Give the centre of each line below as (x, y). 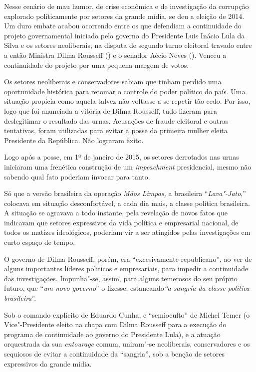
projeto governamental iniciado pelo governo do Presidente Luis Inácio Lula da (125, 35)
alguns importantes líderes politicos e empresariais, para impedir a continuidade (126, 269)
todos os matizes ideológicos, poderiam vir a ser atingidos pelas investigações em (127, 232)
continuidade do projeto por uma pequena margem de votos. (97, 65)
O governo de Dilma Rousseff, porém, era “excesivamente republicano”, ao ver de (128, 259)
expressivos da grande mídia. (48, 363)
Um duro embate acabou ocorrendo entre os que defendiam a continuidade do (123, 26)
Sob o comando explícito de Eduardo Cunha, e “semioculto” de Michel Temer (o (127, 314)
